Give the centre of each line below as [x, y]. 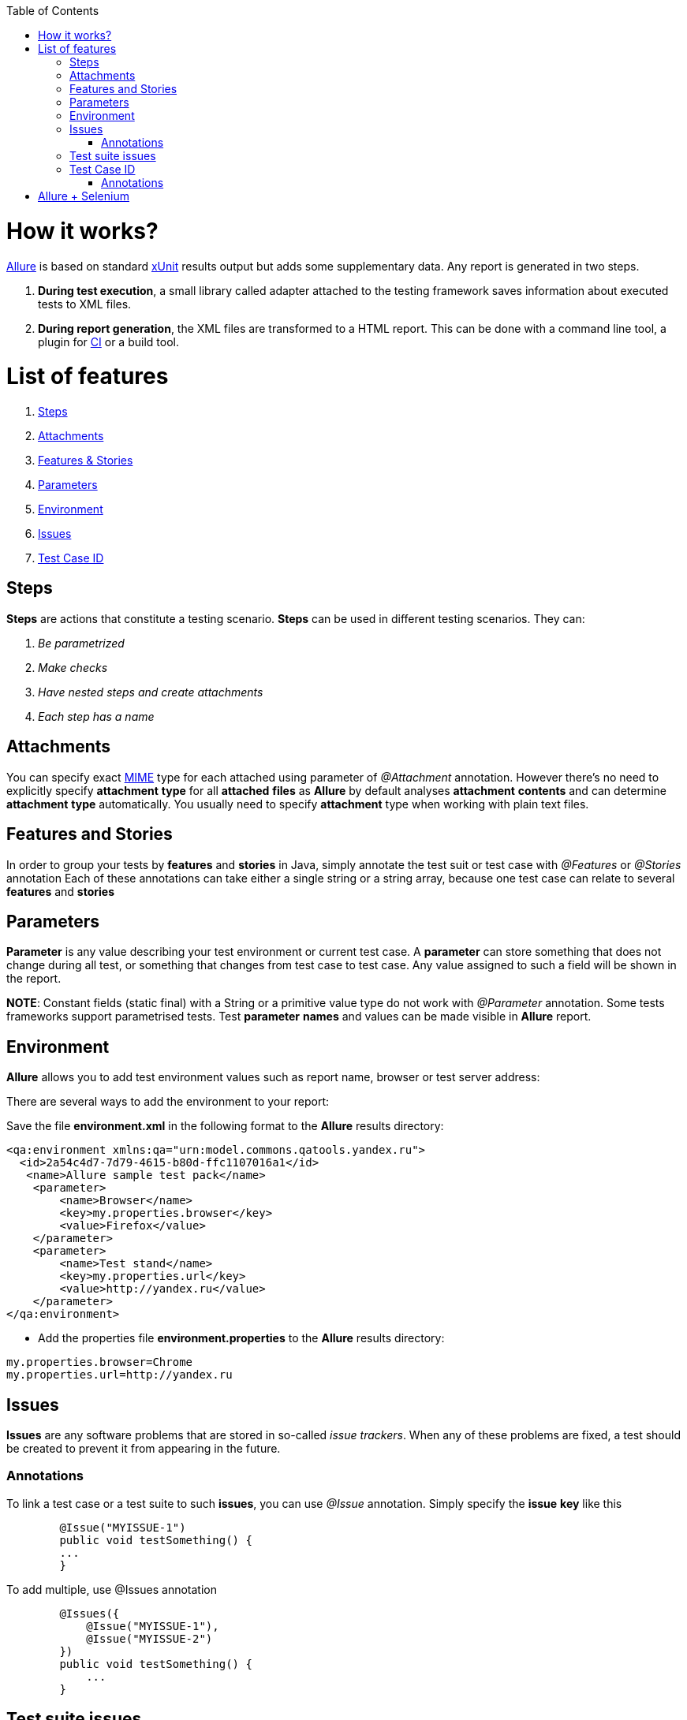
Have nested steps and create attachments [151, 692]
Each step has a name [96, 716]
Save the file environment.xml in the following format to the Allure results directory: [225, 1126]
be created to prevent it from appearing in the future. [144, 1449]
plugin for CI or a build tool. [108, 341]
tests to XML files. [85, 304]
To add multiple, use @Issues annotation [112, 1589]
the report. [34, 979]
